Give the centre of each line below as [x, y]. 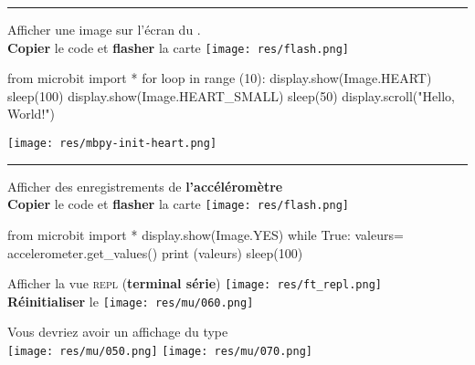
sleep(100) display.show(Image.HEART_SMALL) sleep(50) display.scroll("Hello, [231, 95]
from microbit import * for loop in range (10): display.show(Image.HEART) [220, 78]
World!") [31, 114]
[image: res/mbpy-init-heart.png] [112, 144]
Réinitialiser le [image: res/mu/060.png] [131, 301]
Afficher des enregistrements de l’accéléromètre [145, 186]
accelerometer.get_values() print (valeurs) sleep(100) [155, 252]
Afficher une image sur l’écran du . [104, 29]
